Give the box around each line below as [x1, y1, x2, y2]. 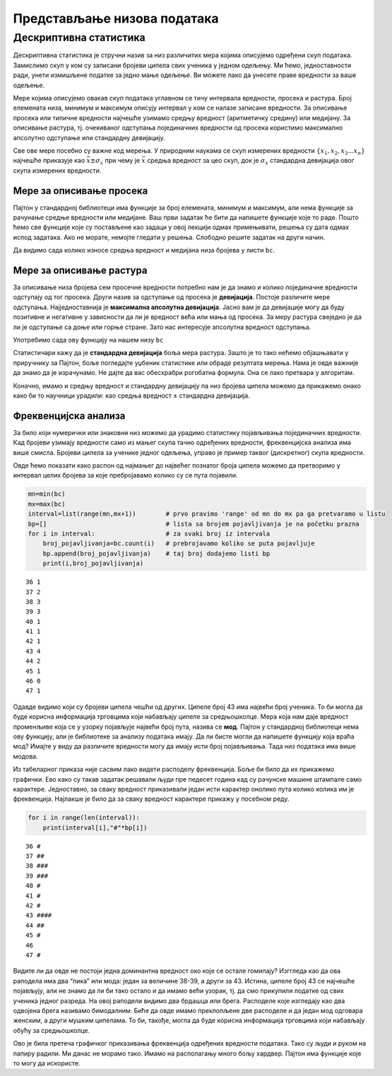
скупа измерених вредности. [13, 166, 102, 175]
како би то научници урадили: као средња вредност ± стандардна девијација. [13, 391, 250, 400]
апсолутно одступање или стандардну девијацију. [13, 133, 165, 141]
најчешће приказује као [13, 156, 85, 165]
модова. [13, 752, 38, 760]
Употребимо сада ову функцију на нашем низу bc [13, 336, 164, 345]
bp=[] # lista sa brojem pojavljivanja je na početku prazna [28, 520, 360, 528]
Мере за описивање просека [13, 185, 148, 197]
